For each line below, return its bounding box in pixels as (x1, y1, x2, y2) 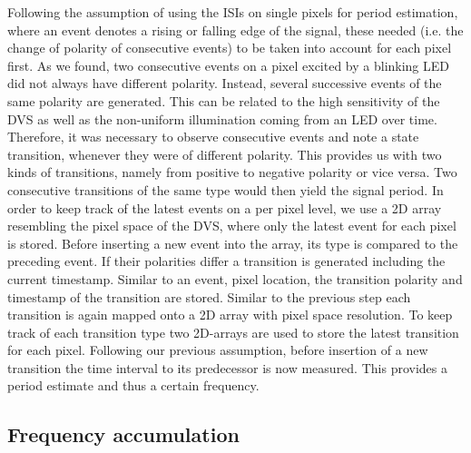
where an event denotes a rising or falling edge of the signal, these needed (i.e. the (7, 20, 464, 39)
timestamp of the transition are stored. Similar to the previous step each (7, 287, 411, 306)
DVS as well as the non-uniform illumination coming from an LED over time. (7, 109, 437, 128)
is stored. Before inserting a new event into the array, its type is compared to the (7, 233, 458, 252)
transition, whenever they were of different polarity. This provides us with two (7, 144, 442, 163)
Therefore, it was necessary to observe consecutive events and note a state (7, 127, 419, 146)
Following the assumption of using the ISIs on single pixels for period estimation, (7, 3, 458, 21)
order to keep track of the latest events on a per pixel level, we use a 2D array (7, 198, 442, 217)
